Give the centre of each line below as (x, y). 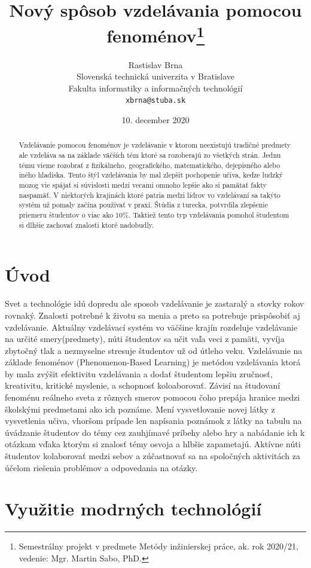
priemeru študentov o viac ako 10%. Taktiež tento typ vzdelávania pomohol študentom (154, 215)
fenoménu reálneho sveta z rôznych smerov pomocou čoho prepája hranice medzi (153, 397)
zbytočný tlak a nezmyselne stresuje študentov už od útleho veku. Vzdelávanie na (154, 350)
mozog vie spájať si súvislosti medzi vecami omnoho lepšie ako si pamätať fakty (143, 185)
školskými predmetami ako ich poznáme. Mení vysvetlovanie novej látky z (140, 409)
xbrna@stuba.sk (155, 101)
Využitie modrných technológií (133, 509)
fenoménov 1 (155, 34)
